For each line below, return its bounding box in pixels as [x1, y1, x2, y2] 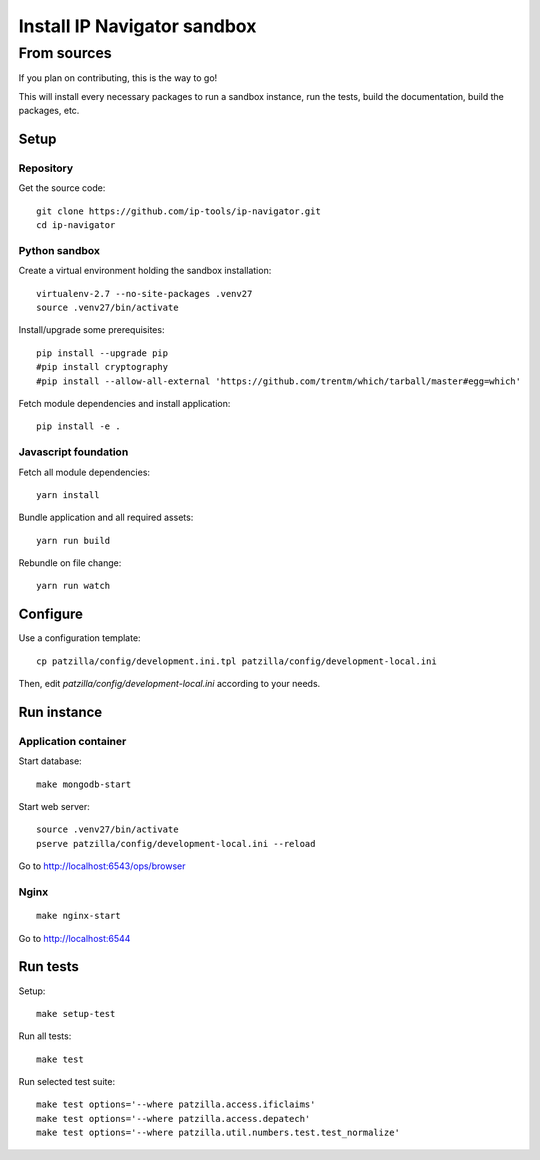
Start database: [18, 755, 82, 767]
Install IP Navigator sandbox [18, 15, 257, 37]
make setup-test [36, 1008, 116, 1019]
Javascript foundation [18, 445, 129, 459]
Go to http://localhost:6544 [18, 932, 131, 944]
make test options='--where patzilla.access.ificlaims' [36, 1099, 316, 1110]
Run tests [18, 958, 79, 975]
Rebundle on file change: [18, 557, 122, 569]
